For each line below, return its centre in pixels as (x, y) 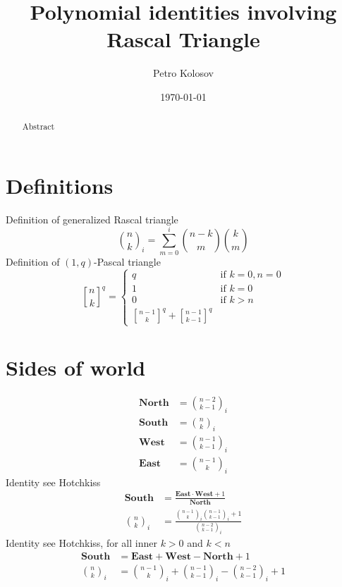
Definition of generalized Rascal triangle (92, 219)
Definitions (60, 185)
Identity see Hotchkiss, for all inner (81, 543)
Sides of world (76, 367)
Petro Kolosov (183, 73)
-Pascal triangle (127, 261)
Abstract (38, 126)
